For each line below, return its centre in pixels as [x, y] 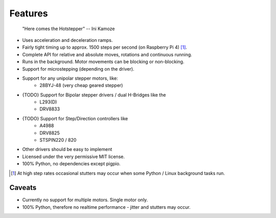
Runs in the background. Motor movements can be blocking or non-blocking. [103, 62]
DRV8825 [50, 133]
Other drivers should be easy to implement [67, 149]
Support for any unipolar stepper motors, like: [70, 78]
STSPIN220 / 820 [58, 140]
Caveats [23, 188]
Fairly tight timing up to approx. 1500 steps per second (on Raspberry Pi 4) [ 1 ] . [105, 47]
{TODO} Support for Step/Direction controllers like [75, 118]
